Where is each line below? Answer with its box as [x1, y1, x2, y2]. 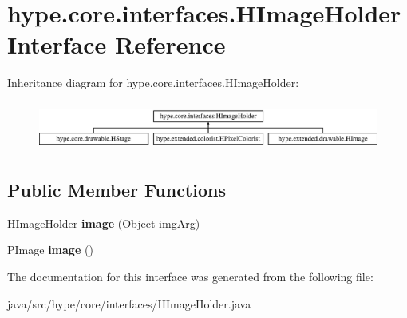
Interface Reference [7, 28, 226, 61]
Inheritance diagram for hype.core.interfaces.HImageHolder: [7, 74, 299, 91]
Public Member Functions [7, 177, 226, 201]
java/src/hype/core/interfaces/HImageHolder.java [7, 295, 251, 312]
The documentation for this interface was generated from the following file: [7, 268, 373, 284]
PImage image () [7, 241, 93, 258]
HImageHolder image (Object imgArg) [7, 214, 200, 231]
